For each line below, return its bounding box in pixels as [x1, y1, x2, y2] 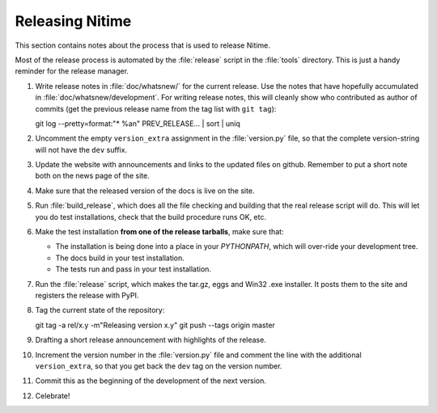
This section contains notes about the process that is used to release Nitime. [15, 40, 271, 50]
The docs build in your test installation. [55, 253, 185, 263]
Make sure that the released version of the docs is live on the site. [35, 186, 255, 196]
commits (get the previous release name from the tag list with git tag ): [35, 103, 277, 113]
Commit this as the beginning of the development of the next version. [35, 376, 267, 386]
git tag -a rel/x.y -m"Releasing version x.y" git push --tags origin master [35, 320, 275, 330]
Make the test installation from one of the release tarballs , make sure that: [35, 227, 284, 237]
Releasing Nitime [15, 12, 132, 30]
